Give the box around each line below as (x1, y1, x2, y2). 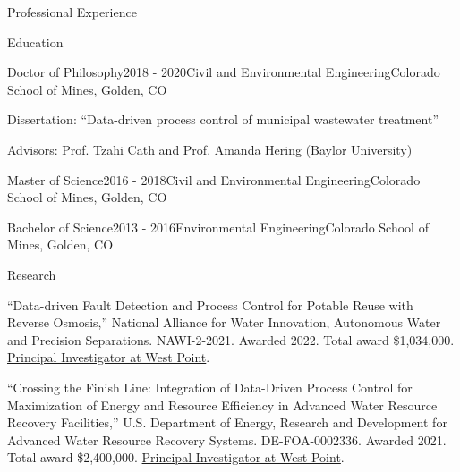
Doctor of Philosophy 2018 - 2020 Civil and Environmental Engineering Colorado (7, 63, 440, 81)
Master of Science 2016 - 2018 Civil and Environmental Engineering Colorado (7, 170, 421, 189)
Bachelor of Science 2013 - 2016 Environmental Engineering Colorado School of (7, 217, 429, 236)
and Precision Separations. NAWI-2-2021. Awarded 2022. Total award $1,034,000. (7, 330, 455, 349)
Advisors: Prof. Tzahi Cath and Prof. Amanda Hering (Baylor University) (7, 139, 413, 158)
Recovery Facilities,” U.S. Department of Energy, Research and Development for (7, 413, 447, 432)
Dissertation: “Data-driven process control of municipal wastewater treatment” (7, 110, 439, 129)
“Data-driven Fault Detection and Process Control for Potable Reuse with (7, 295, 413, 314)
